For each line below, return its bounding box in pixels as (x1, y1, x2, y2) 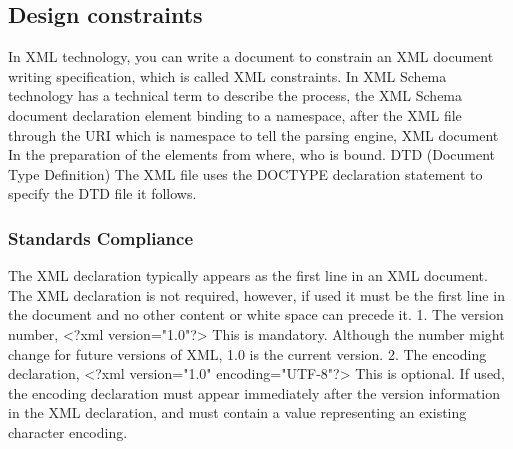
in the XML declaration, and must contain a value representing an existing (8, 402, 467, 423)
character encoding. (8, 421, 128, 442)
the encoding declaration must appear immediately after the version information (8, 382, 500, 403)
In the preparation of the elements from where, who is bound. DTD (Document (8, 144, 496, 165)
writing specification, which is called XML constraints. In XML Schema (8, 65, 447, 86)
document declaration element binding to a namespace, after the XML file (8, 104, 462, 125)
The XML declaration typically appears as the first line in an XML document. (8, 265, 488, 286)
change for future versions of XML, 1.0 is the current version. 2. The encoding (8, 343, 487, 364)
